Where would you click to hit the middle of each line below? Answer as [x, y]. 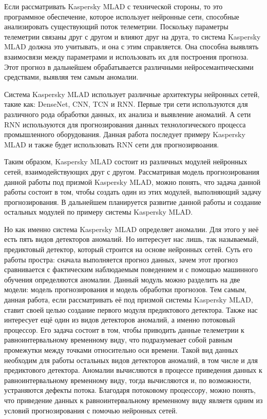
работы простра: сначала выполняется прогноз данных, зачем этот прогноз [121, 259]
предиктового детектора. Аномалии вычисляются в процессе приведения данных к [133, 370]
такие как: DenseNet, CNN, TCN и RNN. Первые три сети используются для [126, 104]
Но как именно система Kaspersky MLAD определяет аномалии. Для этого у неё [131, 229]
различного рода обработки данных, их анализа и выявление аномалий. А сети [128, 114]
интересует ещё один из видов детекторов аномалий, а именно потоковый [120, 320]
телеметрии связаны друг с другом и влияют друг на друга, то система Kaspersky [132, 36]
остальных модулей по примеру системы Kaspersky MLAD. [99, 212]
